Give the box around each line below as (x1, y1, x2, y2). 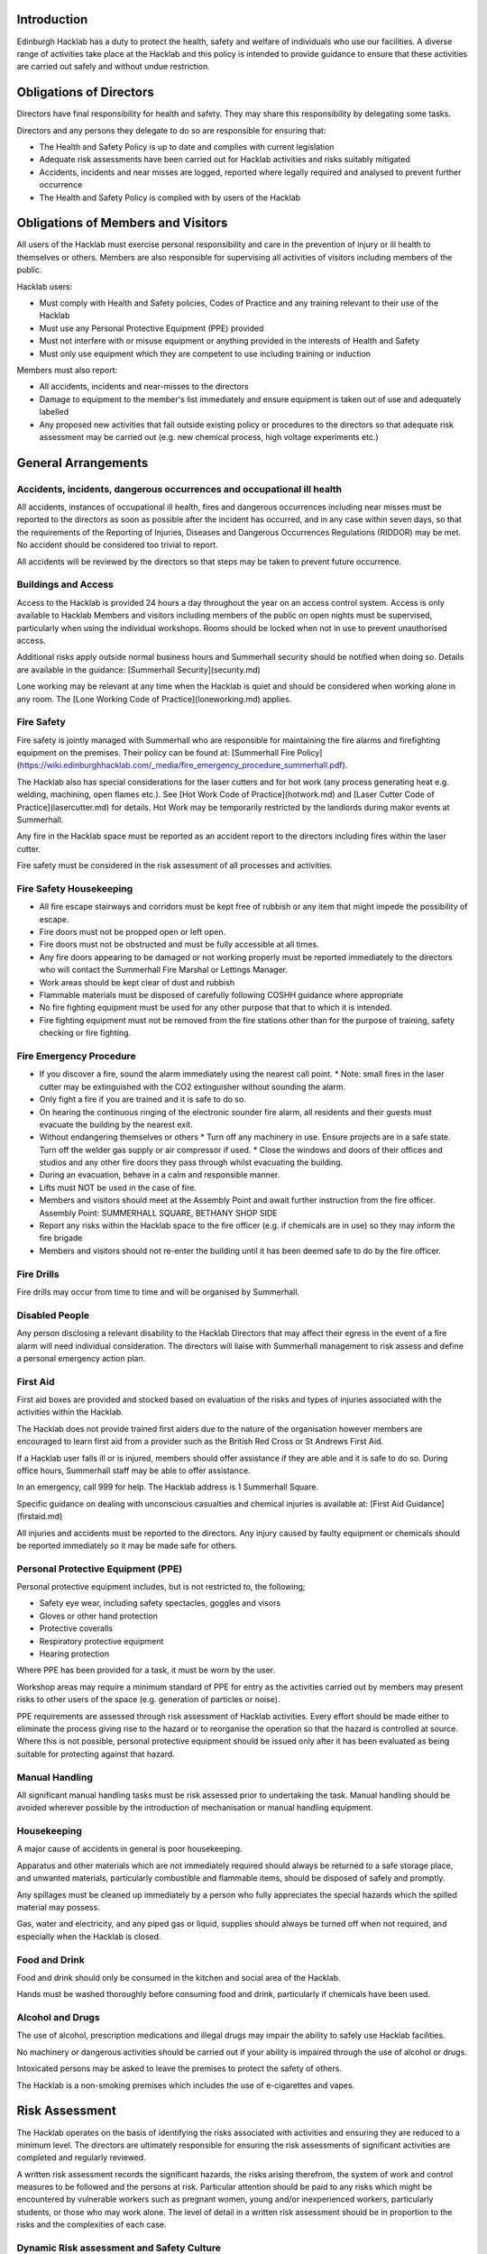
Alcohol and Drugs (16, 2011, 100, 2024)
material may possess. (16, 1902, 101, 1912)
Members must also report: (16, 364, 118, 375)
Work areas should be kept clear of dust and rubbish (39, 976, 234, 987)
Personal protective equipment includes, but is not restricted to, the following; (16, 1581, 306, 1592)
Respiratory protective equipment (39, 1636, 164, 1646)
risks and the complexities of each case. (16, 2219, 167, 2231)
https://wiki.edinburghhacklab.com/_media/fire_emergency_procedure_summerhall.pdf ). (19, 760, 348, 771)
